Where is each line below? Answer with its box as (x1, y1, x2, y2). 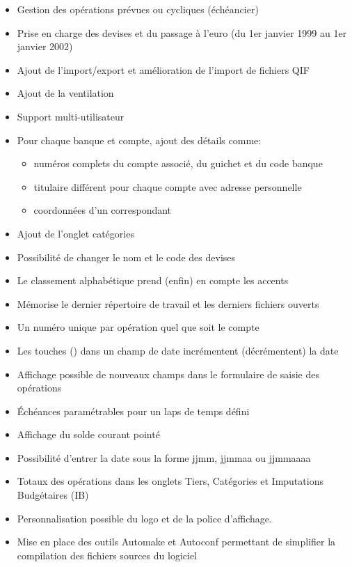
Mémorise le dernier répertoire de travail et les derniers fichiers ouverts (17, 296, 319, 311)
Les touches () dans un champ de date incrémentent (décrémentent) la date (17, 343, 339, 357)
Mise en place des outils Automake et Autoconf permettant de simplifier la (17, 534, 336, 549)
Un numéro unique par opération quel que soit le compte (17, 320, 259, 334)
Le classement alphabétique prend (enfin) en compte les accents (17, 273, 289, 288)
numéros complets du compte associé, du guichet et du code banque (33, 156, 323, 171)
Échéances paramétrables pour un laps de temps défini (17, 403, 250, 418)
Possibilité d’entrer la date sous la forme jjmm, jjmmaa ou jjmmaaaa (17, 450, 311, 465)
